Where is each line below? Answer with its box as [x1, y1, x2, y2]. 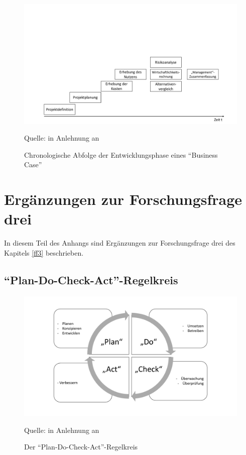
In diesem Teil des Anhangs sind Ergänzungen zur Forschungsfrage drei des [4, 238, 235, 248]
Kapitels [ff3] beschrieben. [4, 247, 84, 258]
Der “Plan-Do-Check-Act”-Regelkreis [24, 441, 138, 452]
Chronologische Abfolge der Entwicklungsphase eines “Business [24, 149, 218, 160]
